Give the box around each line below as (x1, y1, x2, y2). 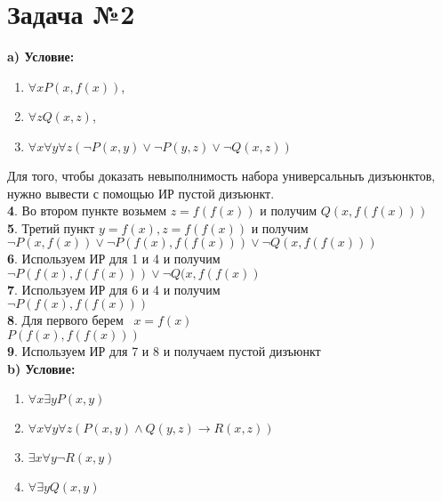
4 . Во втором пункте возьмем (7, 201, 167, 220)
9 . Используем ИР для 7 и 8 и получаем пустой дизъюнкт (7, 342, 321, 360)
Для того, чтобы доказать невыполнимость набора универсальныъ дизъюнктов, (7, 166, 436, 184)
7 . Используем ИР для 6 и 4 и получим (7, 279, 221, 298)
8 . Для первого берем (7, 311, 124, 329)
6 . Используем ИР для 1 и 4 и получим (7, 249, 221, 268)
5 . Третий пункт (7, 218, 95, 237)
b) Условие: (7, 359, 76, 377)
